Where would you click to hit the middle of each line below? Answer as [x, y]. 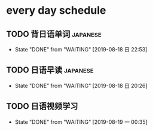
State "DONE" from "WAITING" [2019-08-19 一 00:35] [81, 122]
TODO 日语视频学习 [42, 106]
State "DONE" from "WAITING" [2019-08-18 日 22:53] [81, 49]
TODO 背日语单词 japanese [54, 34]
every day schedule [56, 10]
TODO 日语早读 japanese [50, 70]
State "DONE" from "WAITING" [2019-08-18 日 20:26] [81, 86]
